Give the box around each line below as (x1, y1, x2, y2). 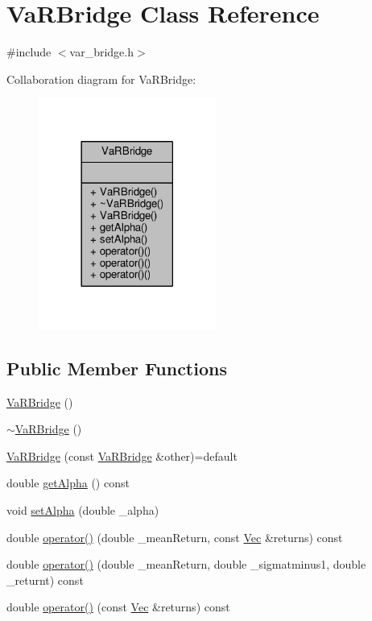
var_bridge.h (69, 43, 134, 60)
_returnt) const (6, 571, 84, 588)
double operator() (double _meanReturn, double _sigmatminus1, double (6, 556, 366, 573)
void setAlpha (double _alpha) (6, 501, 159, 518)
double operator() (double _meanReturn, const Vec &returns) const (6, 528, 343, 545)
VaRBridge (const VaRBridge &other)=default (6, 447, 238, 464)
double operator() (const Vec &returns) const (6, 598, 230, 615)
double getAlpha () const (6, 474, 130, 491)
